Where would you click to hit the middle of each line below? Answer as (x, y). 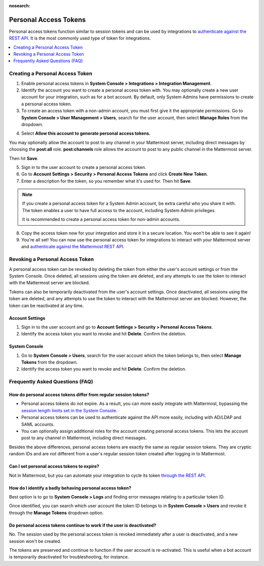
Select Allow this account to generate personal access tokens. (86, 133)
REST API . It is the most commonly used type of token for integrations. (80, 38)
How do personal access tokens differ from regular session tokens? (79, 395)
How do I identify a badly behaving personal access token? (70, 488)
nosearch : (20, 6)
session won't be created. (35, 541)
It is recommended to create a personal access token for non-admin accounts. (101, 219)
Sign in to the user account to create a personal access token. (84, 167)
